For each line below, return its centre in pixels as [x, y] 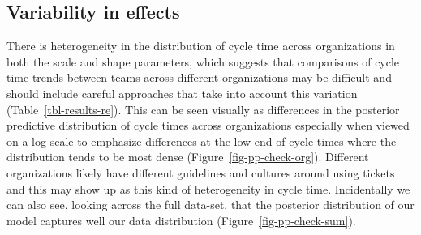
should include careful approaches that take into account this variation [182, 93]
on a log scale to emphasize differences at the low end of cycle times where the [202, 141]
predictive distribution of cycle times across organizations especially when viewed [208, 125]
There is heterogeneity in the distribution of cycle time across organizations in [201, 46]
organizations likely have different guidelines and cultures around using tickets [201, 172]
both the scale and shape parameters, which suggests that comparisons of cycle [203, 61]
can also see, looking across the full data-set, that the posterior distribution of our [210, 205]
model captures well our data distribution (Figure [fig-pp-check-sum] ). [181, 220]
